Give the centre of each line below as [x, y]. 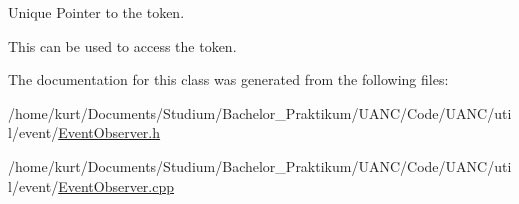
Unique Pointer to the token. [96, 12]
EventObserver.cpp [116, 185]
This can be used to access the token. [122, 45]
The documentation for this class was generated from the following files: [228, 79]
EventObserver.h [109, 132]
